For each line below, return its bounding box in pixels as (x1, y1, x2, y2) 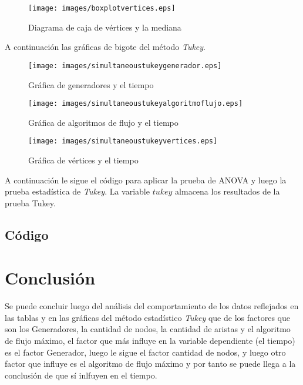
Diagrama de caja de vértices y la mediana (28, 21, 181, 33)
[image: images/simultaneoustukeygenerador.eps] (28, 61, 222, 70)
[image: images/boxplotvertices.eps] (28, 4, 176, 12)
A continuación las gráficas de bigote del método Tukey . (5, 41, 206, 53)
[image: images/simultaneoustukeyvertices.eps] (28, 137, 218, 146)
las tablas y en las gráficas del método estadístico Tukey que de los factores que (5, 311, 290, 323)
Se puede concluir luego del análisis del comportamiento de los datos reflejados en (5, 300, 299, 312)
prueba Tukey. (5, 196, 56, 209)
